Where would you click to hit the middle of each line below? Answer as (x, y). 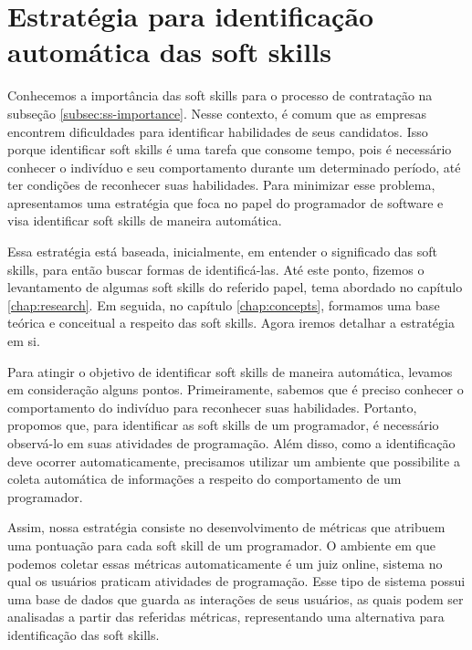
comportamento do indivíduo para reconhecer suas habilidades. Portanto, (212, 407)
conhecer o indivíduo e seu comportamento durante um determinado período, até (234, 167)
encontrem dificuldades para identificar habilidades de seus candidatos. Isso (218, 131)
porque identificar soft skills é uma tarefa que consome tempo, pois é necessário (230, 149)
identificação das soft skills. (84, 634)
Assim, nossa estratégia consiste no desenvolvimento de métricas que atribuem (226, 527)
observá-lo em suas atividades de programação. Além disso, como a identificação (231, 443)
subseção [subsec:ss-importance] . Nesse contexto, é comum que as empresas (217, 113)
